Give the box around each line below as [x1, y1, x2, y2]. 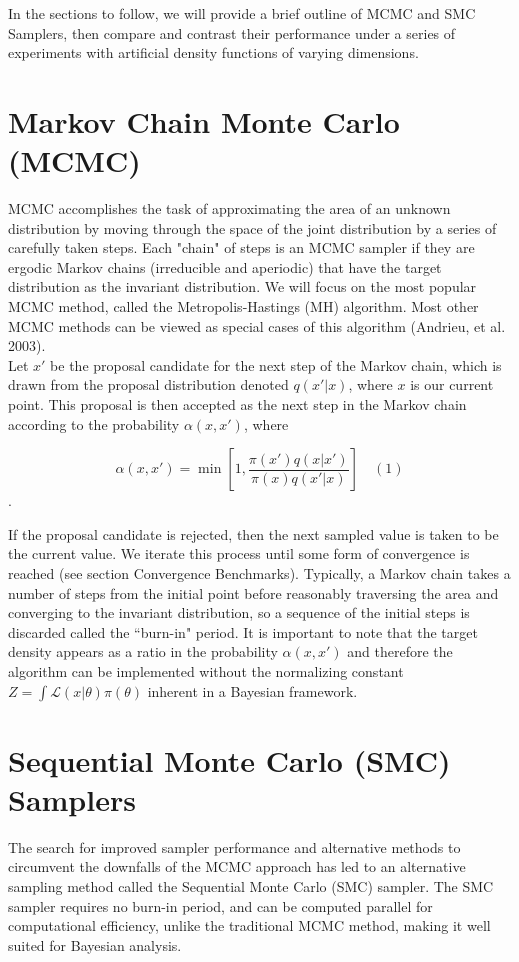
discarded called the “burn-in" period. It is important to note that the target [8, 621, 478, 642]
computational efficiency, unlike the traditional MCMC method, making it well [8, 915, 491, 936]
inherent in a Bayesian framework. [147, 680, 358, 701]
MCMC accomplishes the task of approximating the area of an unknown [8, 198, 451, 219]
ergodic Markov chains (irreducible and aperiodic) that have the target [8, 256, 442, 277]
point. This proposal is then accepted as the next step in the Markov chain [8, 394, 467, 415]
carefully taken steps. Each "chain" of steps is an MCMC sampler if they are [8, 237, 475, 258]
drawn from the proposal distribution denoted [8, 374, 289, 395]
